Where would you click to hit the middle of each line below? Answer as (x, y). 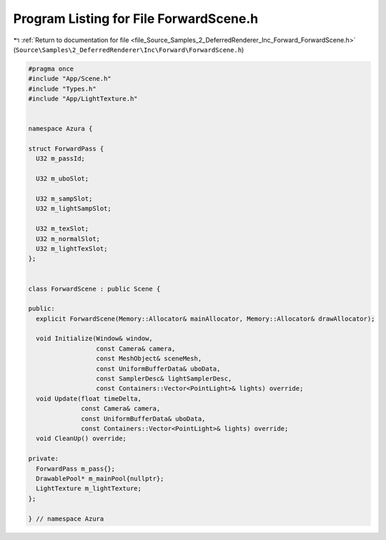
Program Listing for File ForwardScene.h (136, 19)
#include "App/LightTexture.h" (83, 99)
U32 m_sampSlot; (64, 199)
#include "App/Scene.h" (70, 79)
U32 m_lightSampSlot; (74, 209)
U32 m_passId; (61, 159)
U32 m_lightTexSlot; (72, 249)
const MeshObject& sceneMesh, (149, 359)
